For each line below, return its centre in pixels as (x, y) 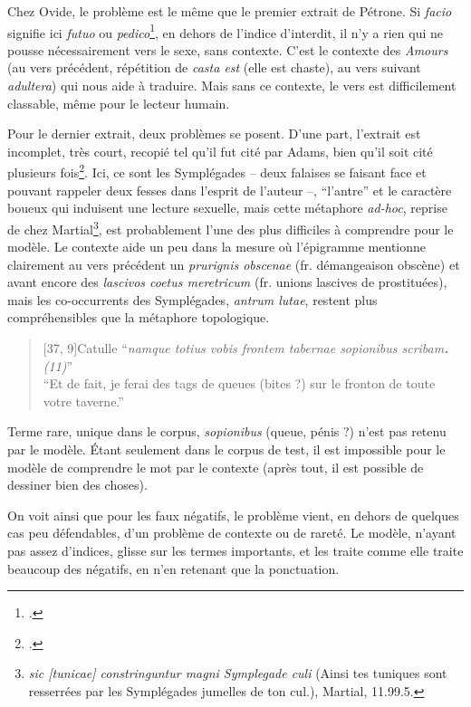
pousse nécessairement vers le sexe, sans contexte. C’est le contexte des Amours (228, 49)
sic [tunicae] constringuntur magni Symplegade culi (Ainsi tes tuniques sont (238, 673)
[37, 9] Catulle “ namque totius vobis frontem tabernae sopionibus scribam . (246, 348)
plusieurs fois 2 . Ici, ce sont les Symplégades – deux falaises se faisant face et (217, 171)
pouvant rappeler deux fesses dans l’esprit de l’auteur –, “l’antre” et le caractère (230, 190)
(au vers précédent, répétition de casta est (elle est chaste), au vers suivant (214, 67)
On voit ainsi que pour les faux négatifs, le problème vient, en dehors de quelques (233, 515)
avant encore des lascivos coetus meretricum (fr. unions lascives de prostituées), (227, 282)
